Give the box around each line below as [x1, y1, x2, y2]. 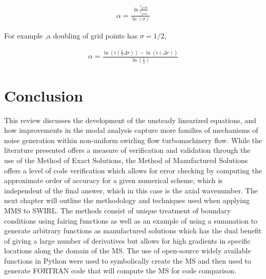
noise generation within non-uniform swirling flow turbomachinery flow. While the [4, 134, 262, 145]
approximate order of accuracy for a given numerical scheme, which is [4, 175, 223, 186]
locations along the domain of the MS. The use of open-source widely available [4, 245, 251, 256]
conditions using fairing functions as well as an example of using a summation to [4, 215, 258, 226]
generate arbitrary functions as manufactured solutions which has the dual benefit [4, 225, 262, 236]
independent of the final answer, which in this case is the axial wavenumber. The [4, 185, 258, 195]
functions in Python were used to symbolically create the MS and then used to [4, 255, 252, 266]
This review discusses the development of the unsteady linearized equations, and [4, 114, 256, 125]
